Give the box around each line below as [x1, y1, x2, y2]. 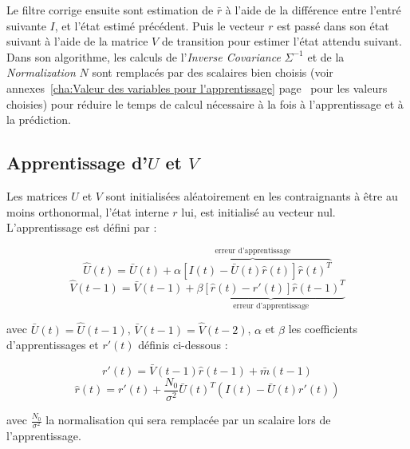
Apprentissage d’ [6, 150, 148, 175]
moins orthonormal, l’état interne [6, 203, 169, 220]
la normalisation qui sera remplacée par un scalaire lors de [45, 411, 331, 428]
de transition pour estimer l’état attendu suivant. [161, 33, 402, 50]
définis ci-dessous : [138, 336, 228, 353]
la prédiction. [6, 111, 71, 128]
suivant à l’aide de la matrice [6, 33, 148, 50]
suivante [6, 17, 46, 34]
